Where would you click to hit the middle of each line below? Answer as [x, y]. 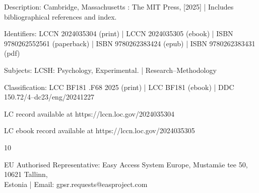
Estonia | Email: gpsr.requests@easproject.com [76, 184]
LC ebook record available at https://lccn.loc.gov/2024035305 [100, 130]
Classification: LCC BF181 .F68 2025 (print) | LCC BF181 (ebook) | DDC [119, 87]
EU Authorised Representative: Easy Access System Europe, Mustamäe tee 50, [126, 164]
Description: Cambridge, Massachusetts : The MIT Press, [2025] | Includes [119, 7]
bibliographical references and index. [60, 16]
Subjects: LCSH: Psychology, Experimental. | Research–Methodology [110, 70]
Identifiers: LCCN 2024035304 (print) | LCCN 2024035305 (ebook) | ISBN [119, 33]
